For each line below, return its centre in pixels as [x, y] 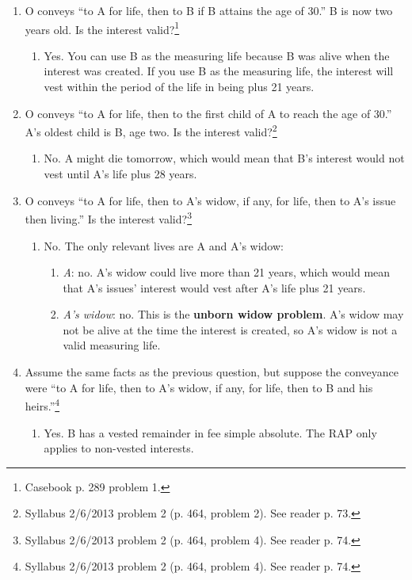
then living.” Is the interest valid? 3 [108, 217]
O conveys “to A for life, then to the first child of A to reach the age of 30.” [208, 113]
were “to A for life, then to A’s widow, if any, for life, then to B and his [199, 387]
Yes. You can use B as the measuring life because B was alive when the [217, 55]
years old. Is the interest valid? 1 [102, 28]
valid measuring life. [112, 345]
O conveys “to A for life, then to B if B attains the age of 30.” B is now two [209, 10]
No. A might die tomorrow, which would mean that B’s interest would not [224, 158]
